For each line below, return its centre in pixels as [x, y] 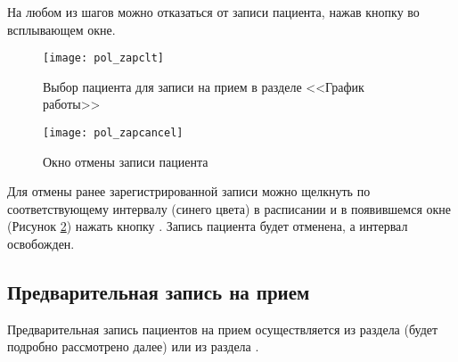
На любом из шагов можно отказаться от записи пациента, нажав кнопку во [213, 12]
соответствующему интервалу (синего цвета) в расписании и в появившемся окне [229, 208]
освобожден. [41, 244]
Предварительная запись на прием [159, 292]
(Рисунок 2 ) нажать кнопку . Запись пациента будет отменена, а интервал [208, 226]
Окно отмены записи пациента [126, 161]
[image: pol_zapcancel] [113, 133]
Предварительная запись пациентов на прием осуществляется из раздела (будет [223, 329]
